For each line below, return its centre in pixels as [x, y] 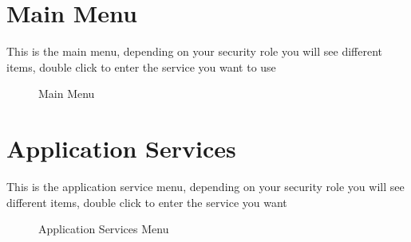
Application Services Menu [104, 229]
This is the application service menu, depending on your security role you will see [205, 187]
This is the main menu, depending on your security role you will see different [195, 51]
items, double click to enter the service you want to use [141, 66]
